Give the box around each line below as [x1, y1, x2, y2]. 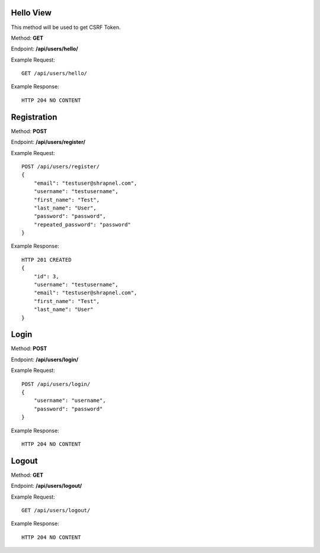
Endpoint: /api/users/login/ [11, 356, 79, 363]
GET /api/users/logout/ [21, 507, 91, 514]
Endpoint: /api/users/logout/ [11, 483, 82, 490]
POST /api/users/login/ [21, 381, 91, 387]
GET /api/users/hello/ [21, 70, 88, 77]
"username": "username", [33, 397, 106, 404]
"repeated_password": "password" [33, 221, 132, 228]
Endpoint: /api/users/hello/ [11, 45, 78, 53]
